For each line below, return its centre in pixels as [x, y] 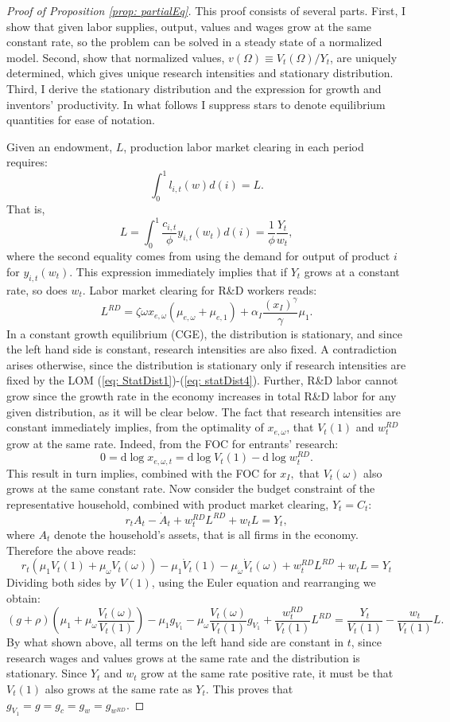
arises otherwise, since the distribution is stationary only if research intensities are [206, 364]
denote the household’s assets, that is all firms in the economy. [206, 534]
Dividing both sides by [62, 582]
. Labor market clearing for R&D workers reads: [200, 289]
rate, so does [37, 289]
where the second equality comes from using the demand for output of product [198, 256]
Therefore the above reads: [72, 550]
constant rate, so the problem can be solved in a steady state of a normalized [194, 42]
